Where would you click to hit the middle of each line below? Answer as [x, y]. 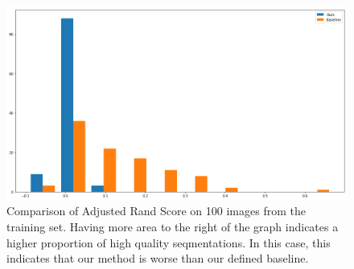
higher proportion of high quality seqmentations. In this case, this [169, 242]
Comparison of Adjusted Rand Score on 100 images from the [156, 211]
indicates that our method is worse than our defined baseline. [158, 258]
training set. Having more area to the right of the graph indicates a [173, 227]
